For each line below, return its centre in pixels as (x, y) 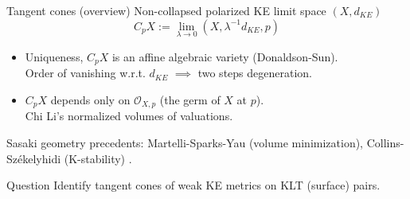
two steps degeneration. (255, 73)
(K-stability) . (98, 158)
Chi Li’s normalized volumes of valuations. (129, 116)
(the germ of (190, 99)
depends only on (90, 99)
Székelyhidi (34, 158)
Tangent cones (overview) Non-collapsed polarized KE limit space (166, 10)
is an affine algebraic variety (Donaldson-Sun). (225, 56)
